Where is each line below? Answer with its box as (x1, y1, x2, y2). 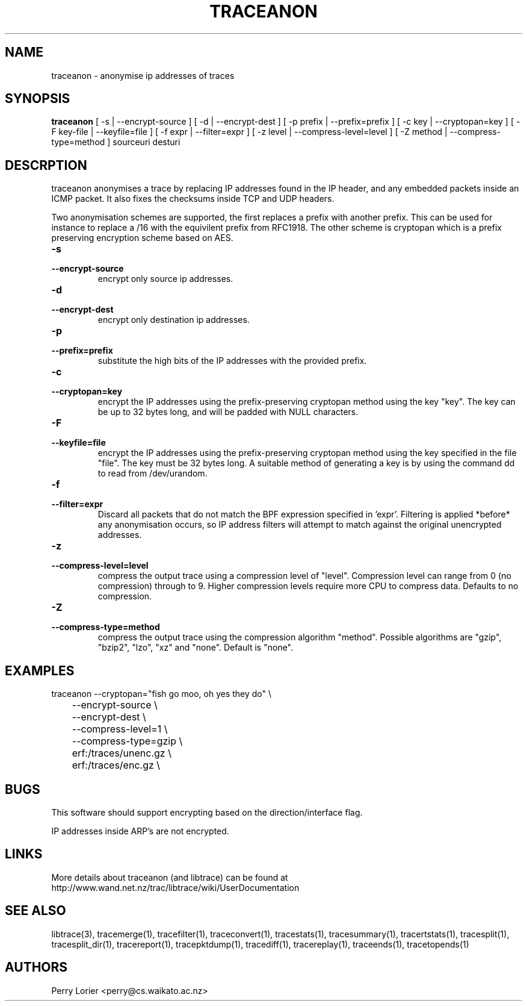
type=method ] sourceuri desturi (51, 137, 180, 148)
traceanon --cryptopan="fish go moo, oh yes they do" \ (51, 689, 272, 699)
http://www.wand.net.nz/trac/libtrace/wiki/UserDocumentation (51, 882, 300, 893)
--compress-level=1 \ (72, 723, 168, 736)
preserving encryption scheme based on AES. (51, 233, 233, 243)
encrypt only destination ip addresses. (97, 314, 250, 325)
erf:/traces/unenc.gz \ (72, 747, 171, 760)
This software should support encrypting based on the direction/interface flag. (51, 807, 363, 817)
